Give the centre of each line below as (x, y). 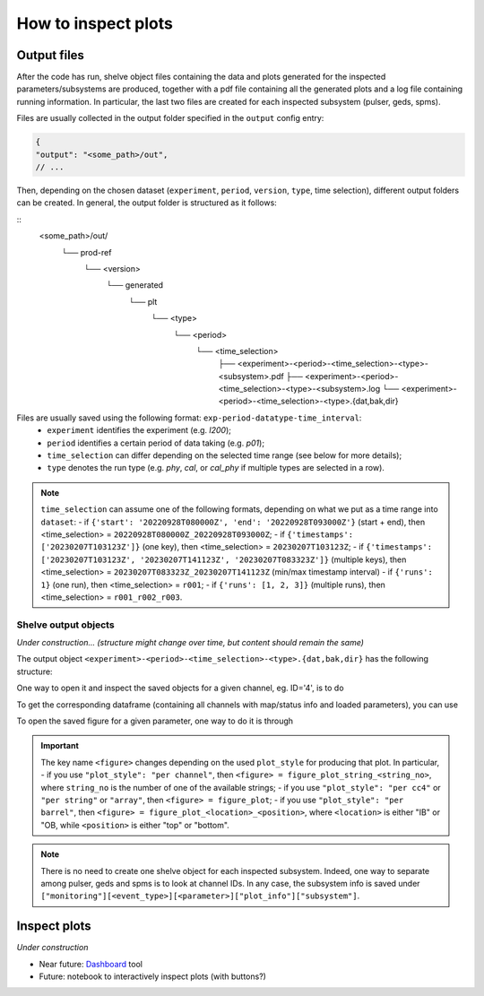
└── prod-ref (86, 252)
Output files (51, 55)
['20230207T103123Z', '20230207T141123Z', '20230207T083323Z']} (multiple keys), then (224, 559)
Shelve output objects (66, 625)
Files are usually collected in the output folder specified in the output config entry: (170, 118)
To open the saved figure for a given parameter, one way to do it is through (155, 721)
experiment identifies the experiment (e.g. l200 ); (139, 430)
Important (60, 746)
